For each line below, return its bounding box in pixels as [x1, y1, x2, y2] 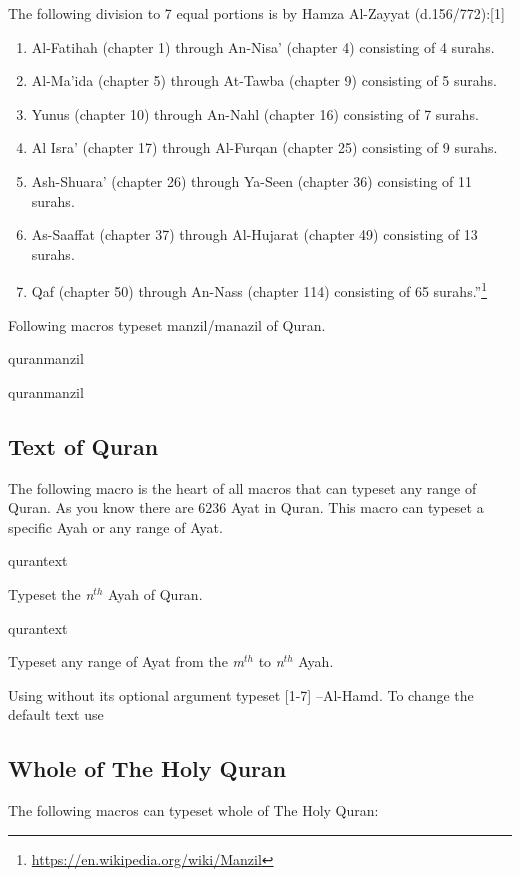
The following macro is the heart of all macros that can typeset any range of [8, 477, 477, 498]
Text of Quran [8, 430, 159, 461]
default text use [8, 704, 104, 725]
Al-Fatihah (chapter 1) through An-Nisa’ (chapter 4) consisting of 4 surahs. [31, 36, 495, 57]
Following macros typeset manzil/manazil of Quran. [8, 314, 326, 335]
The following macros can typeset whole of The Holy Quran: [8, 800, 379, 821]
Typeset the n [8, 583, 94, 604]
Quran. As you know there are [8, 497, 194, 518]
